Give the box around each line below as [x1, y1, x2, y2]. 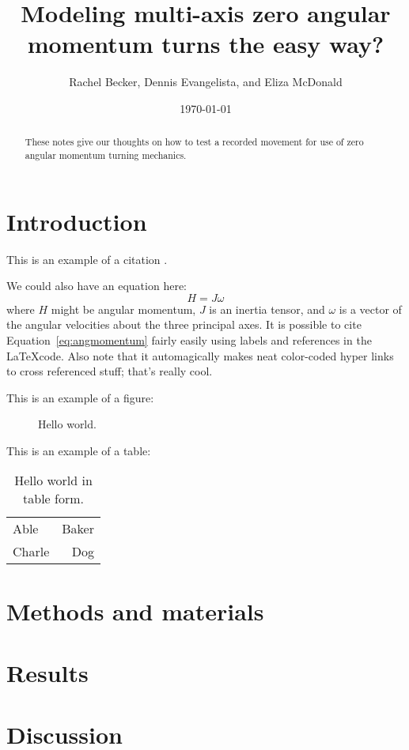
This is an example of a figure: [6, 389, 154, 405]
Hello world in [14, 471, 93, 490]
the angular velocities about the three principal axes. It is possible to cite [6, 316, 362, 333]
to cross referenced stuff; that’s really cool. [6, 363, 213, 379]
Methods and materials [6, 594, 264, 627]
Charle [13, 542, 50, 561]
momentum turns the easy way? [27, 28, 384, 60]
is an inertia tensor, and [209, 300, 325, 317]
